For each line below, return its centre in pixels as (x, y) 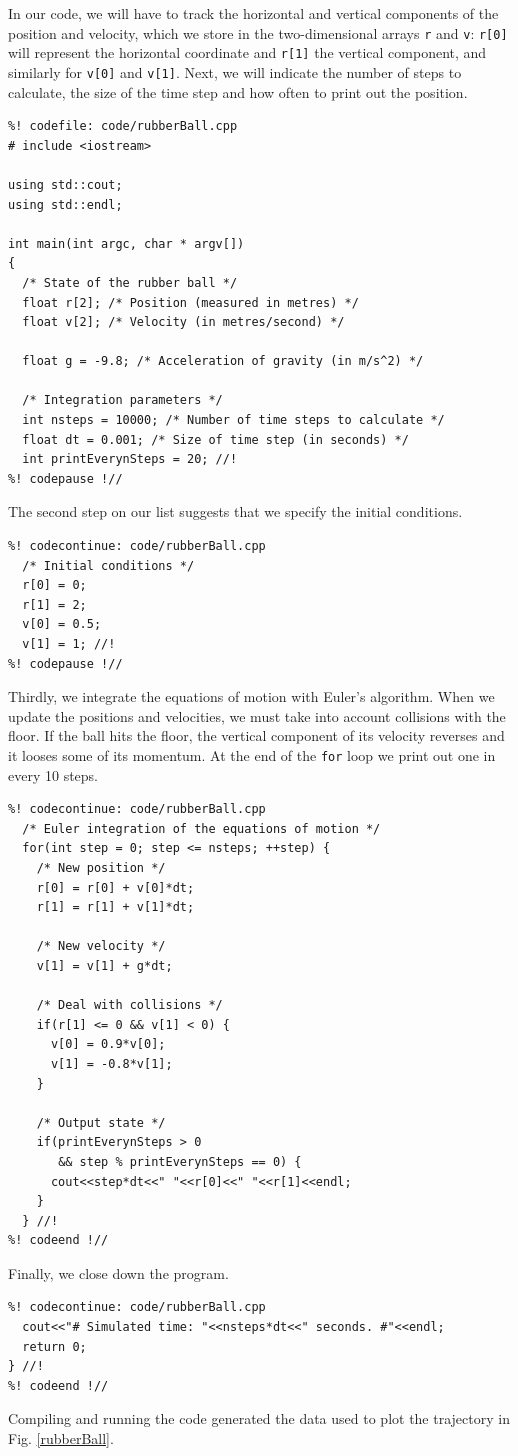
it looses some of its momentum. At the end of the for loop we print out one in (252, 754)
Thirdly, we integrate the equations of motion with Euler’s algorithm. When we (251, 696)
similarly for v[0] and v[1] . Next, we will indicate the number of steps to (235, 71)
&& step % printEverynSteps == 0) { (180, 1161)
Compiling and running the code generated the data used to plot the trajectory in (259, 1418)
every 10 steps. (53, 774)
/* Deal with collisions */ (129, 1005)
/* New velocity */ (101, 946)
